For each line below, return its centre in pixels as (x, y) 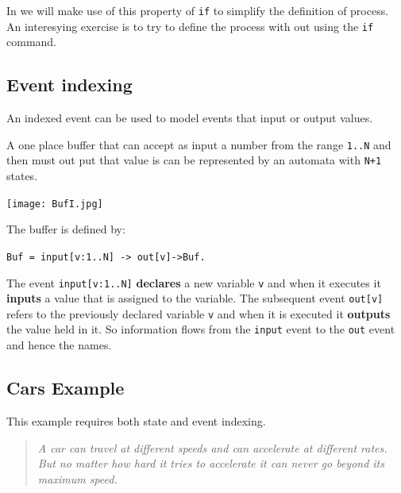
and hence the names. (59, 345)
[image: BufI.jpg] (55, 204)
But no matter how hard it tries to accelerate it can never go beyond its (211, 463)
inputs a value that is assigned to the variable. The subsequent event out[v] (195, 298)
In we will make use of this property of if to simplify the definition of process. (198, 10)
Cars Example (66, 388)
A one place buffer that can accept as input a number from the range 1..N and (199, 144)
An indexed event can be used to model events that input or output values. (190, 118)
